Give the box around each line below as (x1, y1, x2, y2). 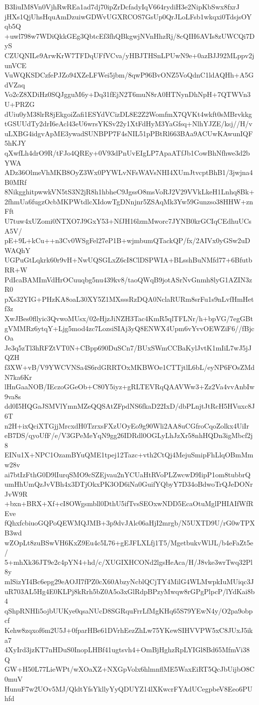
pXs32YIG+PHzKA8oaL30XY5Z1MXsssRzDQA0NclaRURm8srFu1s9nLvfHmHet (4, 293, 254, 304)
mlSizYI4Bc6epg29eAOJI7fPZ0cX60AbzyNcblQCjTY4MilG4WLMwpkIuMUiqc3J (4, 576, 254, 587)
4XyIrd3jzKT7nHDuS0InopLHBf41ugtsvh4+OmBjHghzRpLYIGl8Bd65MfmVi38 (4, 644, 250, 655)
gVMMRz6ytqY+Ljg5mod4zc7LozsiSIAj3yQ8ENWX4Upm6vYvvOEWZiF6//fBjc (4, 323, 255, 333)
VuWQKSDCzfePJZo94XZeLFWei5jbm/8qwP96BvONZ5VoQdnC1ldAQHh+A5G (4, 70, 254, 80)
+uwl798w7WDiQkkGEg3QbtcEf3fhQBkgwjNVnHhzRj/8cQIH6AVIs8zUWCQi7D (4, 30, 255, 41)
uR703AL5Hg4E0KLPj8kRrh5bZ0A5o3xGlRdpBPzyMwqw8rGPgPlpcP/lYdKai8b (4, 586, 255, 596)
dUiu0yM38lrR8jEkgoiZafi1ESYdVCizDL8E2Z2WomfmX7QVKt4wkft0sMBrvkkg (4, 108, 252, 119)
